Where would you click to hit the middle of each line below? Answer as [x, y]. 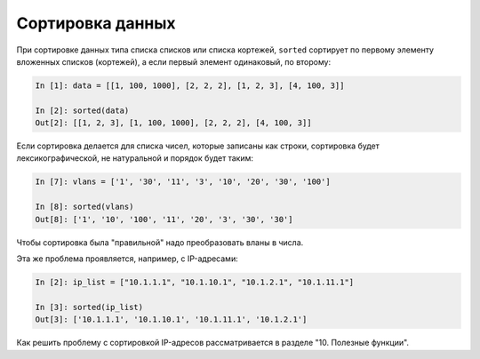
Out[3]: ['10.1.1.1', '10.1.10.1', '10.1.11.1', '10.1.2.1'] [171, 319]
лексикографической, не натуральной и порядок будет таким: [135, 158]
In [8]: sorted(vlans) [84, 207]
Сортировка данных [96, 23]
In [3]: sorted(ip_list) [89, 307]
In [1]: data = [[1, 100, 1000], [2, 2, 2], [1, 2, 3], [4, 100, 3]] [190, 85]
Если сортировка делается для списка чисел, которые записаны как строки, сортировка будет [198, 146]
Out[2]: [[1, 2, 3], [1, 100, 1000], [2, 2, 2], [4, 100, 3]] [173, 123]
